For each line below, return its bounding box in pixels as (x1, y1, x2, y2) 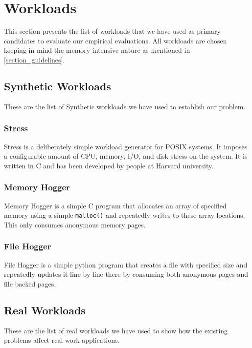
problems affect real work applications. (4, 335, 120, 345)
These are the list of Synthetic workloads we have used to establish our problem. (4, 101, 246, 111)
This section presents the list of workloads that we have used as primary (4, 26, 221, 36)
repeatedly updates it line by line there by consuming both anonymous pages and (4, 269, 248, 279)
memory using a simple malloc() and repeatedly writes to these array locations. (4, 210, 245, 220)
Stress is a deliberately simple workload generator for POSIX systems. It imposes (4, 141, 248, 151)
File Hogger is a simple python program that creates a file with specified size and (4, 259, 248, 269)
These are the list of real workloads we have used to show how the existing (4, 325, 228, 335)
